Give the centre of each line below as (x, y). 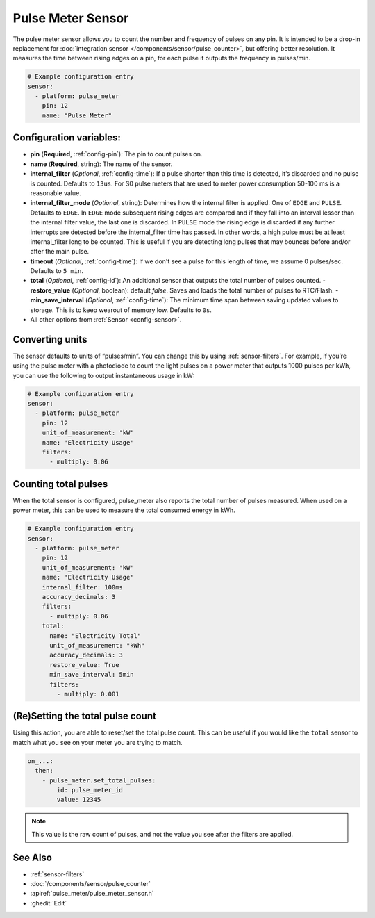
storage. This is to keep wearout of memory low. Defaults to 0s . (121, 310)
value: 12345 (79, 800)
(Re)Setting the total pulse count (84, 716)
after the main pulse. (60, 252)
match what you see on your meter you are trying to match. (98, 742)
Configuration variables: (67, 138)
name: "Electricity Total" (95, 636)
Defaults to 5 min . (57, 271)
